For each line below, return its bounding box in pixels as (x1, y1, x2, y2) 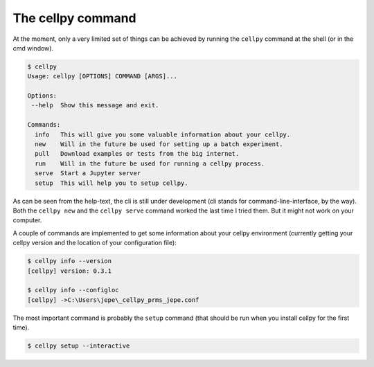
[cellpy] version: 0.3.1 (27, 267, 112, 275)
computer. (12, 216, 42, 224)
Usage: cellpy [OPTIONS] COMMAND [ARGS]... (27, 73, 178, 80)
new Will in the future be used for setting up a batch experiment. (35, 141, 283, 148)
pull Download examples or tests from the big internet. (35, 150, 240, 158)
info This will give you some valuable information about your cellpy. (35, 130, 291, 138)
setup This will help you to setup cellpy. (35, 179, 188, 187)
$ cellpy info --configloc (27, 286, 119, 294)
